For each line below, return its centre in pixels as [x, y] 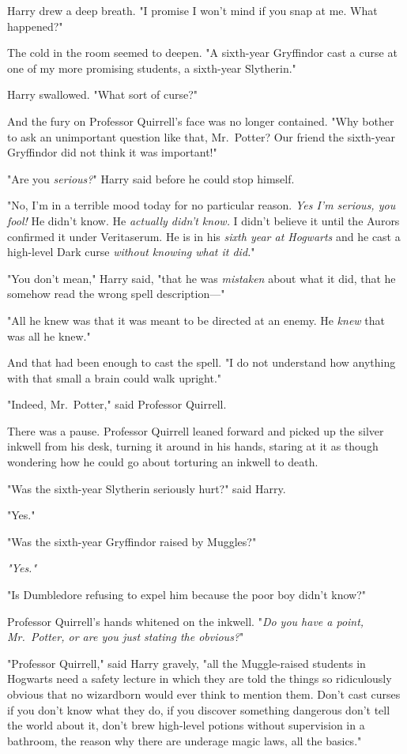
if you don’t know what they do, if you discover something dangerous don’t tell [199, 709]
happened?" [35, 26]
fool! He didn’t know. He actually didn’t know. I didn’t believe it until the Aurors [203, 220]
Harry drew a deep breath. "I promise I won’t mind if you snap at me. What [192, 10]
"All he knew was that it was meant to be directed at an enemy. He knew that [196, 320]
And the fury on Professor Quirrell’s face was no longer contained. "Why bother [201, 121]
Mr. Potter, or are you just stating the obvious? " [126, 637]
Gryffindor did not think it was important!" [112, 152]
